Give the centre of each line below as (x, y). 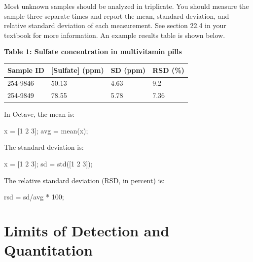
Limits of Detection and (87, 230)
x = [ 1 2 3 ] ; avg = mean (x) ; (46, 130)
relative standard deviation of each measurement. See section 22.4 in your (115, 25)
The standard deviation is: (44, 147)
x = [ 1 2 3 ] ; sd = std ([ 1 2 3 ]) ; (48, 164)
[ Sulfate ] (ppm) (77, 70)
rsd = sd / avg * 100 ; (34, 197)
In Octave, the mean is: (39, 114)
